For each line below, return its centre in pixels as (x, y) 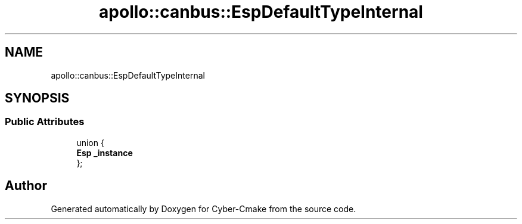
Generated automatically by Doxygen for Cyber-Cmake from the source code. (203, 209)
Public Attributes (45, 122)
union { (90, 142)
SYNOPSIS (37, 98)
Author (26, 186)
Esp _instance (105, 153)
